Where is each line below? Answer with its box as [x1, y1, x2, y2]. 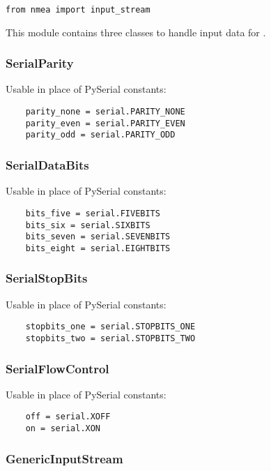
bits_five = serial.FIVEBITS [25, 208, 160, 218]
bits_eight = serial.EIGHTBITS [25, 243, 171, 253]
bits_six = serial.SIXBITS [25, 220, 150, 230]
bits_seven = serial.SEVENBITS [25, 232, 171, 242]
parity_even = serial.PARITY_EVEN [25, 118, 185, 128]
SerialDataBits [6, 156, 89, 173]
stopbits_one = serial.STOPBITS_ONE [25, 322, 196, 332]
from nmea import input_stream [6, 5, 150, 15]
